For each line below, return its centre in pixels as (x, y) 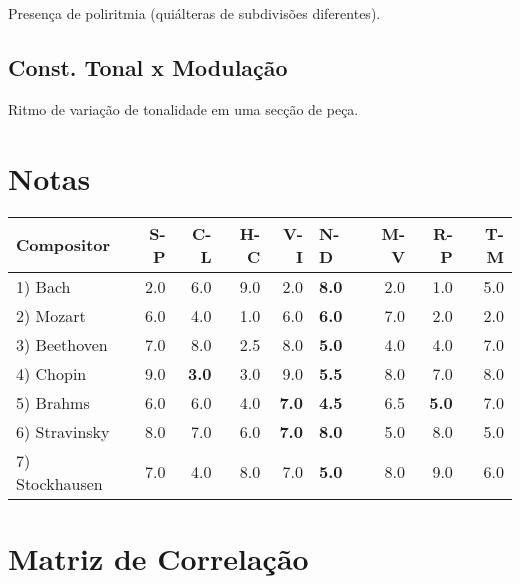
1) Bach (43, 286)
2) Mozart (51, 315)
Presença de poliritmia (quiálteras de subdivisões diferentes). (194, 13)
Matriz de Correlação (158, 557)
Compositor (63, 245)
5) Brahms (53, 402)
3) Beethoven (62, 344)
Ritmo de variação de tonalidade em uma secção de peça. (183, 108)
